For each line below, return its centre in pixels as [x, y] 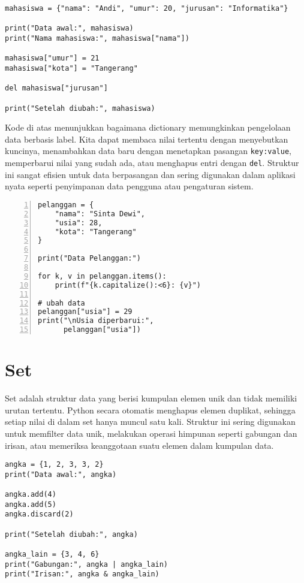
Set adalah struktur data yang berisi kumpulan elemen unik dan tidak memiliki [151, 398]
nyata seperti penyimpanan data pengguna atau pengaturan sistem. [129, 186]
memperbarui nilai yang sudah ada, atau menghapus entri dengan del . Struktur [152, 163]
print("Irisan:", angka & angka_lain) [82, 574]
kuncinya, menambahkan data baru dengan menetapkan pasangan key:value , [148, 151]
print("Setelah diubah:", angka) [71, 534]
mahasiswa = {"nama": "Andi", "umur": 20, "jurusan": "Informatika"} [147, 8]
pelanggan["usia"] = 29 [85, 312]
